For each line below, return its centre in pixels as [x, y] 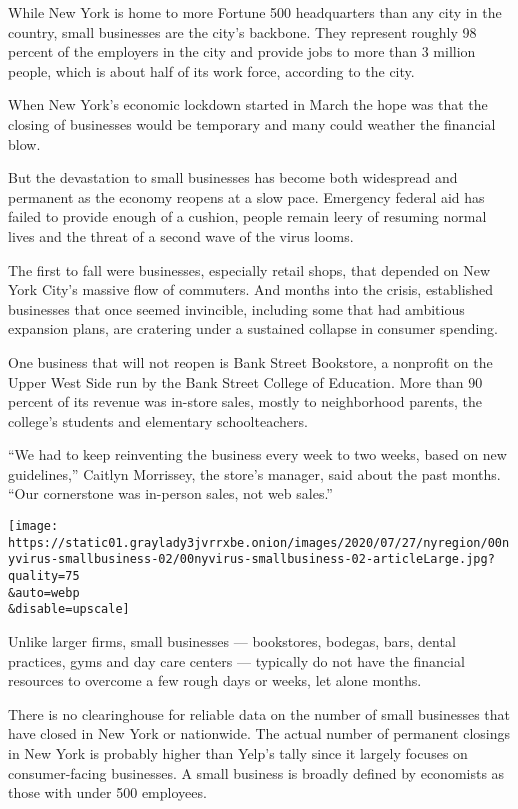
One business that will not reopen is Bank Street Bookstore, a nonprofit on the [250, 361]
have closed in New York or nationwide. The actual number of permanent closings [259, 733]
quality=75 [44, 576]
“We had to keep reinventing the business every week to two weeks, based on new [257, 454]
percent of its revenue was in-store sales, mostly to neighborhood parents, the [245, 401]
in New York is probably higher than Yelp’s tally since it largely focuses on [238, 752]
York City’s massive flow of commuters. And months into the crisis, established [250, 289]
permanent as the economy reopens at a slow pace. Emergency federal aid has [246, 196]
